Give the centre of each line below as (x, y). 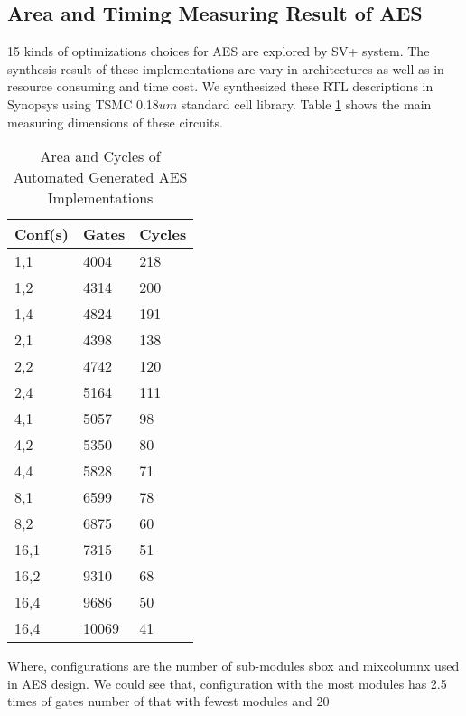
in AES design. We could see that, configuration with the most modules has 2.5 (227, 683)
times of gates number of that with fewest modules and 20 (168, 701)
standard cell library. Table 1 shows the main (306, 104)
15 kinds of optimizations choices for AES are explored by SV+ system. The (219, 51)
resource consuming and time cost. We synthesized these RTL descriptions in (220, 86)
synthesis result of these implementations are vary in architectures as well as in (226, 68)
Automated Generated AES (100, 177)
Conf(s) (42, 234)
